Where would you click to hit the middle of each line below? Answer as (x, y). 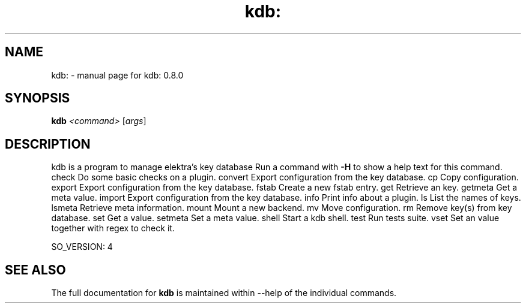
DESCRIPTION (48, 144)
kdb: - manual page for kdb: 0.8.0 (117, 75)
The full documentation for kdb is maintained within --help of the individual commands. (224, 293)
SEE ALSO (35, 270)
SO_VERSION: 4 (82, 247)
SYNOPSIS (38, 98)
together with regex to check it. (113, 228)
